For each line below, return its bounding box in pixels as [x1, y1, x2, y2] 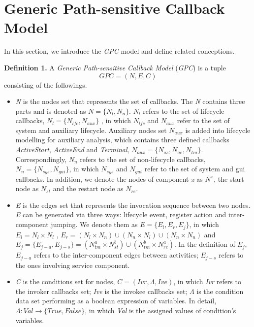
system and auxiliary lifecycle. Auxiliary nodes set [15, 125, 167, 135]
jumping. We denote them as [51, 219, 138, 229]
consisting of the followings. [4, 79, 87, 90]
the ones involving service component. [15, 260, 130, 270]
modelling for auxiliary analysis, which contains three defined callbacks [15, 134, 229, 145]
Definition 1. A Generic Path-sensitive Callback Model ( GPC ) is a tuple [4, 62, 226, 72]
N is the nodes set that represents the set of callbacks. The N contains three [15, 96, 245, 106]
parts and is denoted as [15, 105, 86, 116]
